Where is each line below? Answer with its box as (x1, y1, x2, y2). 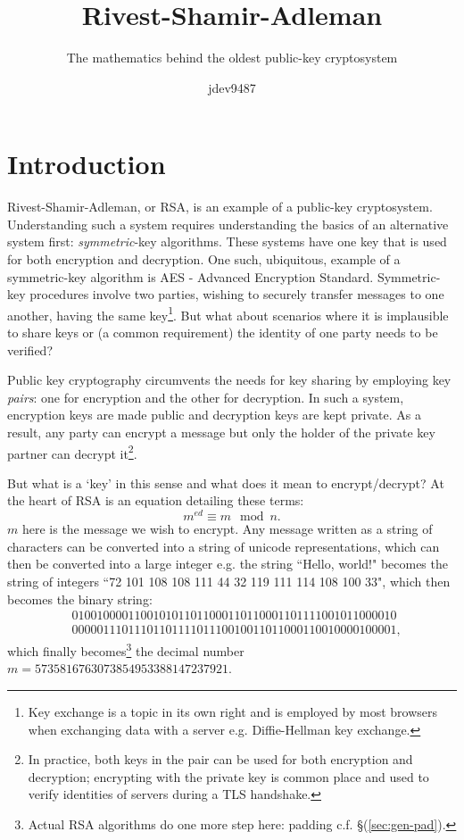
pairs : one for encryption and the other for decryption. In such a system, (7, 387, 404, 406)
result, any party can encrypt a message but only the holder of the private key (7, 423, 435, 442)
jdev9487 (208, 78, 256, 96)
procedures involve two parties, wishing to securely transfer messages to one (29, 285, 444, 304)
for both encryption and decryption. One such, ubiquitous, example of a (7, 250, 401, 269)
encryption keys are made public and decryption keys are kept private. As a (7, 405, 421, 424)
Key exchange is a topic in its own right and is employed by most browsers (28, 703, 438, 721)
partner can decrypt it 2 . (7, 441, 137, 462)
